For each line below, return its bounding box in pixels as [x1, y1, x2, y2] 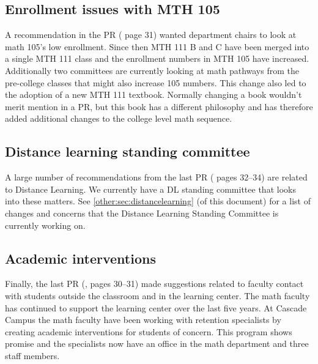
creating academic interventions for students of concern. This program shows [5, 325, 292, 338]
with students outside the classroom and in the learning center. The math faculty [5, 289, 310, 302]
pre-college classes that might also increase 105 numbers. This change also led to [5, 76, 306, 89]
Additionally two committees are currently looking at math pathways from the [5, 64, 299, 76]
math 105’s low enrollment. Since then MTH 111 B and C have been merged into [5, 40, 309, 53]
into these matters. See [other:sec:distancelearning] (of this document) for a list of [5, 195, 311, 207]
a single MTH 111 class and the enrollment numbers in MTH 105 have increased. [5, 52, 309, 65]
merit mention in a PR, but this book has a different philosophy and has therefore [5, 100, 313, 113]
